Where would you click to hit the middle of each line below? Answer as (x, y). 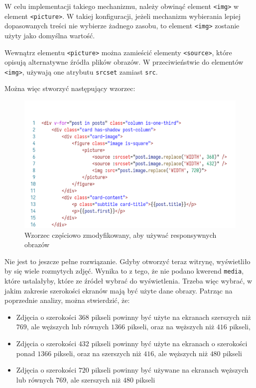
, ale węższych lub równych (68, 327)
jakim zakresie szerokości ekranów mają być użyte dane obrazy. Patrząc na (119, 290)
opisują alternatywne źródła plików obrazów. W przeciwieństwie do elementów (124, 62)
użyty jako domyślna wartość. (50, 35)
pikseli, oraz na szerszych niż (97, 353)
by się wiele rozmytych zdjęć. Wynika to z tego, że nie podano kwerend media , (124, 271)
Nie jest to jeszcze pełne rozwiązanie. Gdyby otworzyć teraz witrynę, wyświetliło (128, 261)
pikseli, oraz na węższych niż (171, 327)
